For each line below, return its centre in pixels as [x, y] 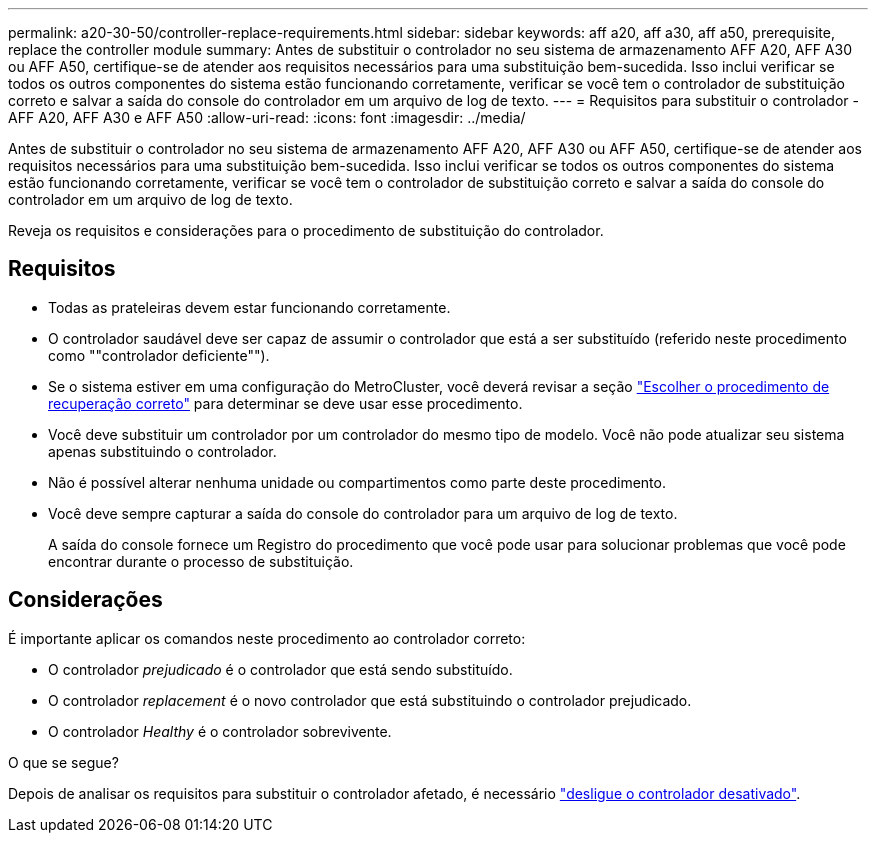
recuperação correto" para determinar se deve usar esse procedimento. [285, 403]
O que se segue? [63, 762]
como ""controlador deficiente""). [159, 355]
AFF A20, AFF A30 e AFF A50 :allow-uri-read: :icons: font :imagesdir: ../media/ [267, 117]
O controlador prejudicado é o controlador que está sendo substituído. [280, 669]
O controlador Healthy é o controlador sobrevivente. [220, 731]
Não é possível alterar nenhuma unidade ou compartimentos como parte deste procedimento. [357, 482]
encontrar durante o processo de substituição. [201, 561]
